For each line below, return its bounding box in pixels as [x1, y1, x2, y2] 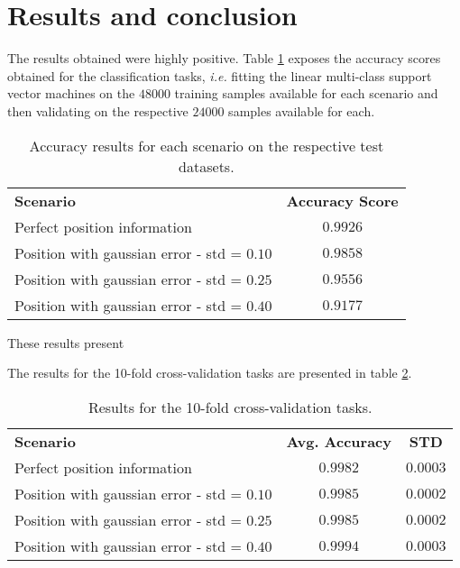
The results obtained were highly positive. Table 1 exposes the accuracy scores [7, 49, 441, 68]
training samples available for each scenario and [174, 84, 438, 103]
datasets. [179, 155, 235, 177]
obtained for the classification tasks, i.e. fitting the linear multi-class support [7, 66, 432, 85]
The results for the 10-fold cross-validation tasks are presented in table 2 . [7, 363, 412, 382]
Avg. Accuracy [286, 430, 391, 452]
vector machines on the [7, 84, 135, 103]
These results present [7, 333, 124, 352]
